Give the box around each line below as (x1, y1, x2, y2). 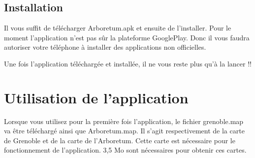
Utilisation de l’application (4, 87, 189, 107)
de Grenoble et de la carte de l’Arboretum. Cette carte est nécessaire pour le (4, 135, 235, 145)
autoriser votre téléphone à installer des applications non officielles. (4, 42, 206, 52)
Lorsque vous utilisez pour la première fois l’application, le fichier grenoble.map (4, 116, 244, 126)
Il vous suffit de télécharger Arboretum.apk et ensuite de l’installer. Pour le (4, 23, 231, 33)
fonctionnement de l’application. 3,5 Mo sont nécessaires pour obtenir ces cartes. (4, 145, 247, 155)
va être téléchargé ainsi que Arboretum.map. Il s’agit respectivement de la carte (4, 126, 245, 136)
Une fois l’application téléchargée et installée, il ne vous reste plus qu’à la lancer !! (4, 58, 252, 68)
